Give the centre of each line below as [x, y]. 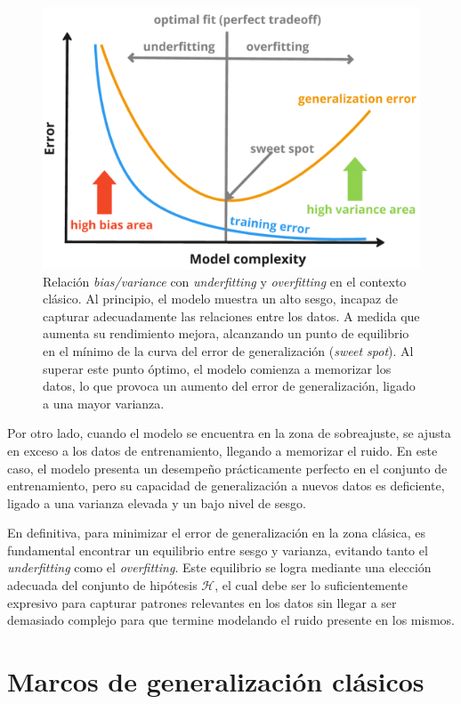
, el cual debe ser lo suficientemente [311, 585]
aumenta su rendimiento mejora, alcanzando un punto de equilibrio [226, 333]
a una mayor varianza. [104, 403]
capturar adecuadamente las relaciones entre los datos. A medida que [231, 316]
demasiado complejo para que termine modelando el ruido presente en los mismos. [231, 620]
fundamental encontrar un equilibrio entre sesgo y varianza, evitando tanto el [218, 550]
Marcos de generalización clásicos [216, 681]
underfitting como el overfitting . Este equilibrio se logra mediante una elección [219, 567]
